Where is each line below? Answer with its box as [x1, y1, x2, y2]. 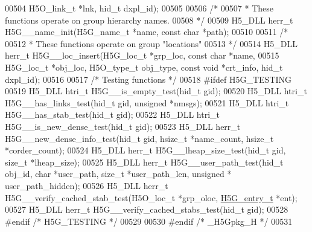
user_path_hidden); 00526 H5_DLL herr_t [5, 179, 168, 192]
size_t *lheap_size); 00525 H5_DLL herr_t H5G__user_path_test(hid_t [5, 155, 284, 168]
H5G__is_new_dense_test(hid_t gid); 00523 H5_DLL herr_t [5, 120, 241, 132]
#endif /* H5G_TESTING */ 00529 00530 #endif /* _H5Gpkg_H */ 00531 [5, 214, 293, 227]
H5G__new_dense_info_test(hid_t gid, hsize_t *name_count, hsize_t [5, 132, 274, 144]
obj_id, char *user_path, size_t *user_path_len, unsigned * [5, 167, 232, 180]
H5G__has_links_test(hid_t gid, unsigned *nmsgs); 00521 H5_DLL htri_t [5, 96, 289, 109]
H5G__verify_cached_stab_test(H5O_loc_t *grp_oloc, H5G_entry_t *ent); [5, 191, 298, 204]
